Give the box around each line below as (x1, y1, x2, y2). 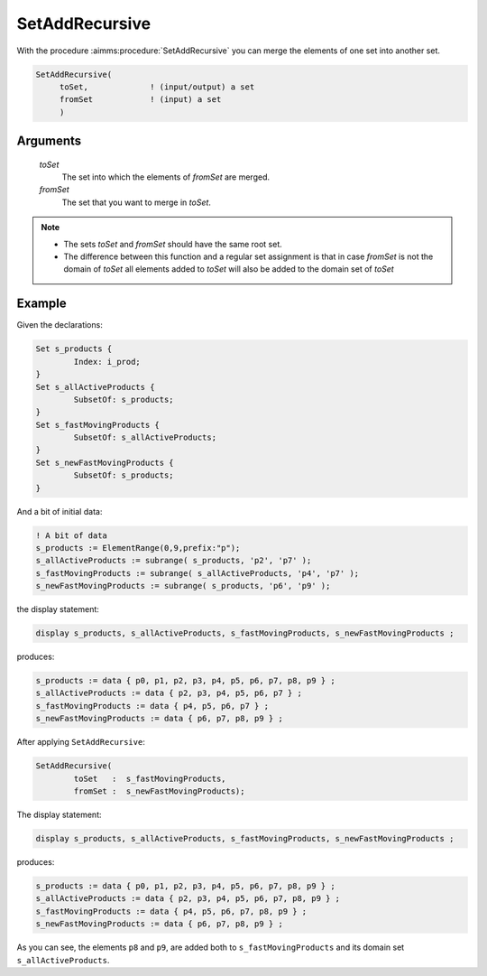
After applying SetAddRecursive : (16, 737, 146, 748)
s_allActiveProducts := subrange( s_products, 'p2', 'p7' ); (35, 555, 312, 566)
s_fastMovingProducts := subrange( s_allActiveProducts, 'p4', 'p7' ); (35, 568, 360, 578)
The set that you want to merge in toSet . (61, 197, 212, 208)
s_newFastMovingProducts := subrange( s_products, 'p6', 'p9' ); (35, 581, 331, 591)
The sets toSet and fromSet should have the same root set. (63, 238, 283, 249)
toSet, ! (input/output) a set (59, 81, 255, 92)
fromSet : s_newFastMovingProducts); (73, 786, 245, 796)
